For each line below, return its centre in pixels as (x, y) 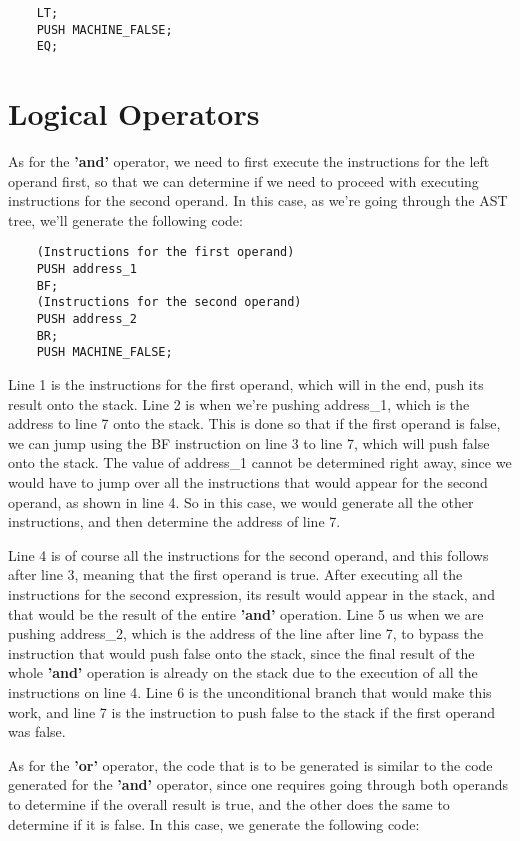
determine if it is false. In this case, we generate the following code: (214, 823)
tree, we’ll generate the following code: (125, 219)
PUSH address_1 (86, 269)
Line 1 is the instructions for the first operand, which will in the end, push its (246, 384)
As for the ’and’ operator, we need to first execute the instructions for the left (249, 161)
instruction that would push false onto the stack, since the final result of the (241, 652)
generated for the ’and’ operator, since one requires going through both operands (258, 784)
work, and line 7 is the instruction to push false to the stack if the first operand (252, 711)
